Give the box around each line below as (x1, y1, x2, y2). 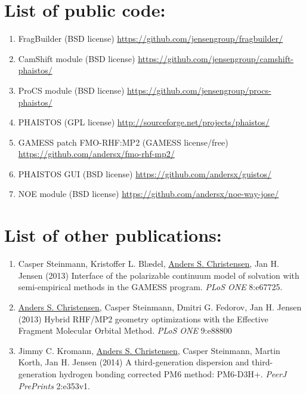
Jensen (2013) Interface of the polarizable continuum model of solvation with (18, 269, 299, 281)
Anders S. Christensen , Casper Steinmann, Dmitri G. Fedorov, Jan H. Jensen (18, 300, 302, 313)
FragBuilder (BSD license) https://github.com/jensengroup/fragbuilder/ (18, 32, 283, 45)
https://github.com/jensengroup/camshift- (138, 52, 294, 64)
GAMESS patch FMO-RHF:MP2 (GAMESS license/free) (18, 136, 228, 148)
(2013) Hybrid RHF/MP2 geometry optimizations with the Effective (18, 312, 268, 325)
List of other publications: (4, 223, 222, 247)
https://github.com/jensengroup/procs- (127, 84, 271, 96)
